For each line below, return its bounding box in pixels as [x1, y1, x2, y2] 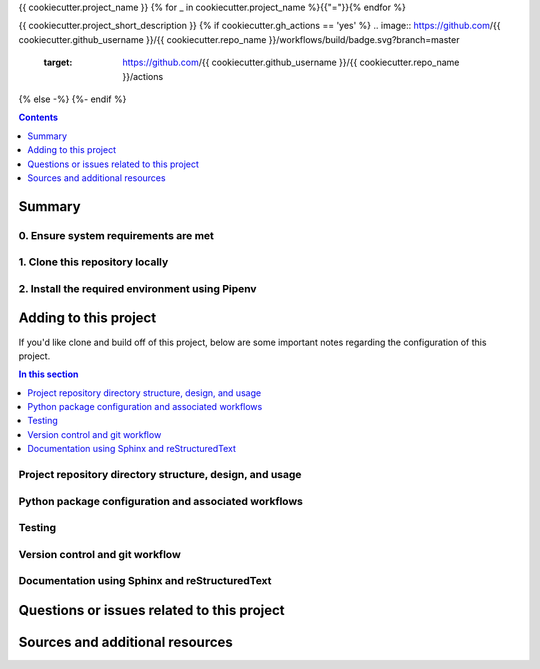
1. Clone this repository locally [18, 255, 169, 269]
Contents [18, 111, 59, 124]
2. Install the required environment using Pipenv [18, 281, 257, 295]
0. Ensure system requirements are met [18, 228, 215, 242]
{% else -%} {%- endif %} [18, 93, 127, 105]
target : [43, 56, 73, 69]
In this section [18, 368, 79, 380]
